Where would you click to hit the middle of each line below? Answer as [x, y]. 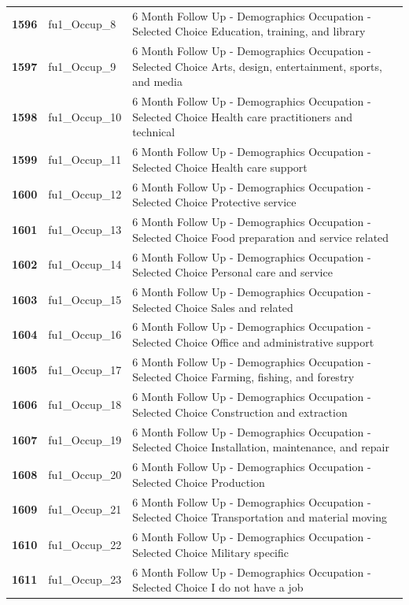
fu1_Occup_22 [85, 544]
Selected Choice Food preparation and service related [261, 237]
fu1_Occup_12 [85, 194]
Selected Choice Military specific [210, 552]
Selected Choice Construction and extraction [240, 412]
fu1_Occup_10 [85, 116]
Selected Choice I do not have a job [218, 587]
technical [154, 132]
